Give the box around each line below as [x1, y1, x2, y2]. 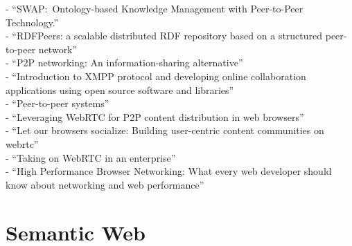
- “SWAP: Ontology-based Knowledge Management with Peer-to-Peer [6, 1, 303, 15]
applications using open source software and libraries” [6, 82, 234, 97]
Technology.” [6, 15, 59, 29]
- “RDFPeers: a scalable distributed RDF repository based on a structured [6, 28, 323, 43]
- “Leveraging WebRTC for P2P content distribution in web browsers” [6, 109, 304, 124]
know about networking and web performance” [6, 177, 204, 191]
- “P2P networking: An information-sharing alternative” [6, 55, 243, 70]
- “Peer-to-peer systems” [6, 96, 109, 111]
